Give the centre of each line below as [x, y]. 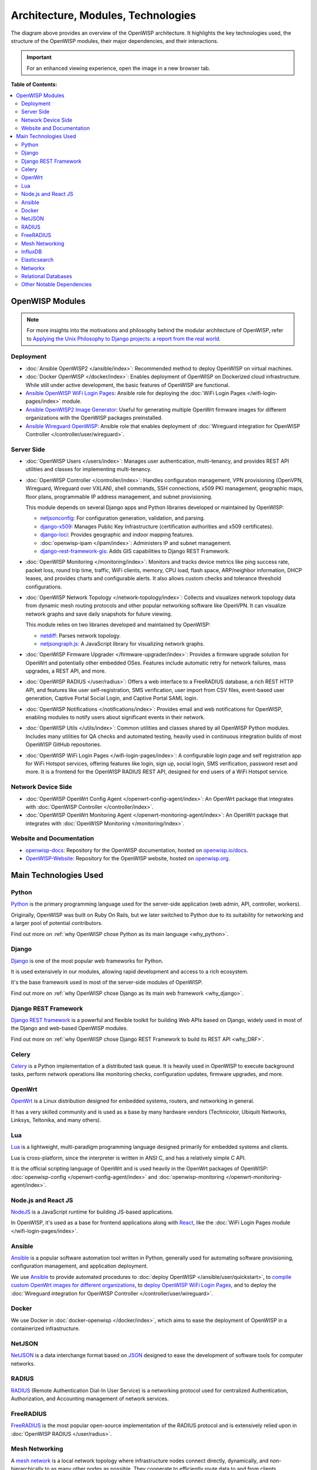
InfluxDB [32, 251]
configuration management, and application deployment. [80, 1266]
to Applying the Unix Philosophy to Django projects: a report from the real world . [124, 339]
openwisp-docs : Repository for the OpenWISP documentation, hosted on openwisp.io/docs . [137, 850]
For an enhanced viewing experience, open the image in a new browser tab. [119, 68]
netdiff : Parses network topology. [80, 636]
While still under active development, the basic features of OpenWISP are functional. [128, 385]
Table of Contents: [34, 85]
